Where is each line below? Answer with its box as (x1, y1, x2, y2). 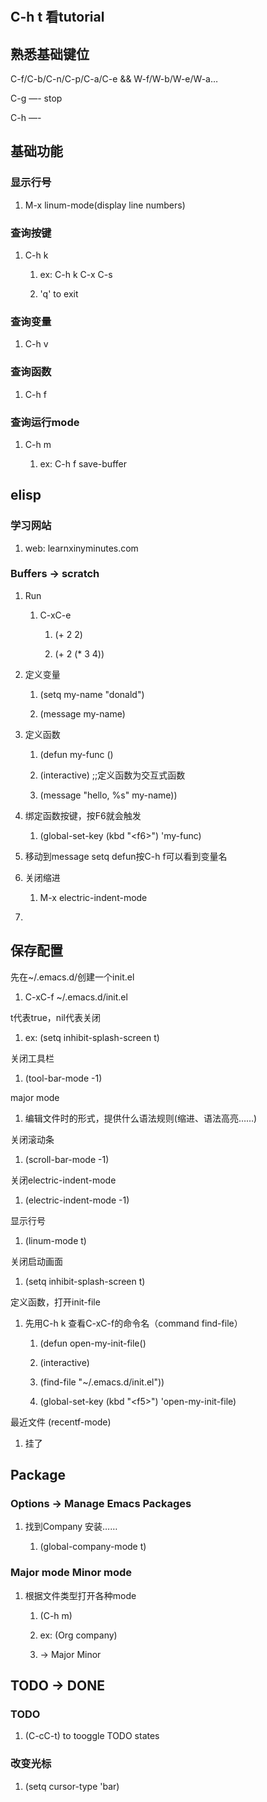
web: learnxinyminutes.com (24, 542, 139, 554)
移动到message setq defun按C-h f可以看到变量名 (24, 850, 228, 862)
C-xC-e (39, 609, 72, 621)
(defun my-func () (39, 748, 114, 760)
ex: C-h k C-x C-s (39, 268, 113, 280)
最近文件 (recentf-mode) (10, 1416, 112, 1428)
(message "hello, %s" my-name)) (39, 789, 178, 801)
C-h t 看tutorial (10, 9, 105, 26)
